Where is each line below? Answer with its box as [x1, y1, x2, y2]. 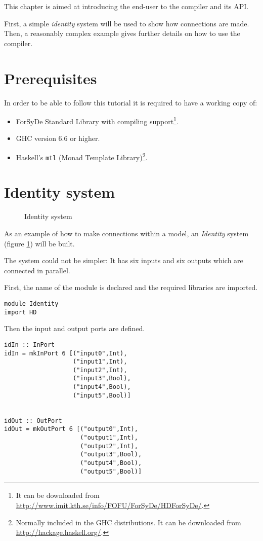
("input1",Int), [73, 358, 127, 366]
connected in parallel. [4, 265, 70, 275]
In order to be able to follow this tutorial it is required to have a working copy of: [4, 97, 257, 107]
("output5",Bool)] [80, 467, 142, 475]
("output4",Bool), [80, 459, 142, 467]
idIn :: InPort [4, 341, 55, 348]
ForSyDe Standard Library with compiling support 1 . [16, 115, 179, 126]
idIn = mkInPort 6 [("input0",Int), [4, 349, 127, 357]
